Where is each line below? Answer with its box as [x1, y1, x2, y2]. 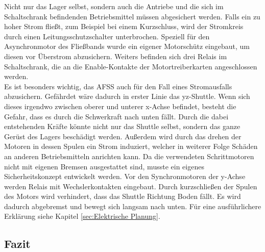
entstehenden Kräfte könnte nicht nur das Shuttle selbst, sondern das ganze [4, 121, 240, 132]
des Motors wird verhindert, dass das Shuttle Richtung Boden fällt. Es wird [4, 191, 241, 201]
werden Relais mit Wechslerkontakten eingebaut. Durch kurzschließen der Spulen [4, 181, 257, 191]
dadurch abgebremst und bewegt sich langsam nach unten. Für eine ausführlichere [4, 200, 261, 211]
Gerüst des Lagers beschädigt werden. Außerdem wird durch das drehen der [4, 131, 242, 141]
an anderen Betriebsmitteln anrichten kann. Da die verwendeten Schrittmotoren [4, 150, 254, 161]
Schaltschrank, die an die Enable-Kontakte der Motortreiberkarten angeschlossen [4, 61, 257, 71]
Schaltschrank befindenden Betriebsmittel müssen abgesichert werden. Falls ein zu [4, 11, 260, 21]
